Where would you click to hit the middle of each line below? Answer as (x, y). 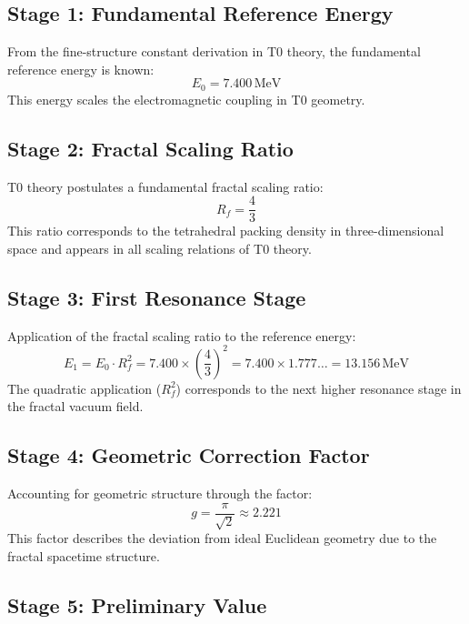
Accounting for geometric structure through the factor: (160, 493)
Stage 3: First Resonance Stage (157, 297)
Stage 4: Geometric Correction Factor (189, 455)
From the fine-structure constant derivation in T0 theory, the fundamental (214, 51)
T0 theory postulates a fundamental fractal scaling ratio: (165, 186)
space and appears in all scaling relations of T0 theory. (160, 248)
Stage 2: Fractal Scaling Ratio (150, 148)
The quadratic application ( (85, 388)
